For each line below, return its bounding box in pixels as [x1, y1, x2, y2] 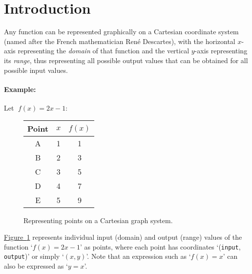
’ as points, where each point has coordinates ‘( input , [80, 241, 241, 251]
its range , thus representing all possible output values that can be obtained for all [4, 55, 248, 65]
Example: [4, 84, 36, 94]
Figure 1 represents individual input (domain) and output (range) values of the [4, 232, 242, 242]
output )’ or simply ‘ [4, 251, 64, 261]
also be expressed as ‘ [4, 260, 68, 271]
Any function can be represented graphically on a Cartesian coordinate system [4, 26, 239, 37]
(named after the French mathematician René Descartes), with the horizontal [4, 36, 235, 46]
